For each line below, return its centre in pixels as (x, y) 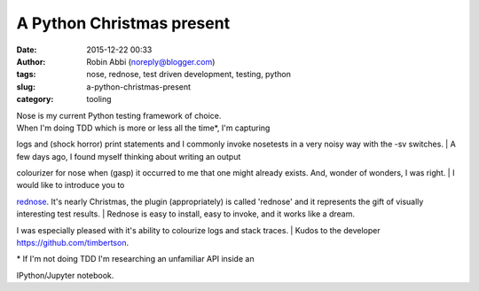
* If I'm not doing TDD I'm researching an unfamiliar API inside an (135, 259)
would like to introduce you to (71, 185)
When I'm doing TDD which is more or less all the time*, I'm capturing (143, 128)
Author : (31, 61)
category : (35, 99)
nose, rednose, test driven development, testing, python (189, 75)
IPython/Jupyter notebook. (65, 275)
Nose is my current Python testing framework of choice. (119, 115)
